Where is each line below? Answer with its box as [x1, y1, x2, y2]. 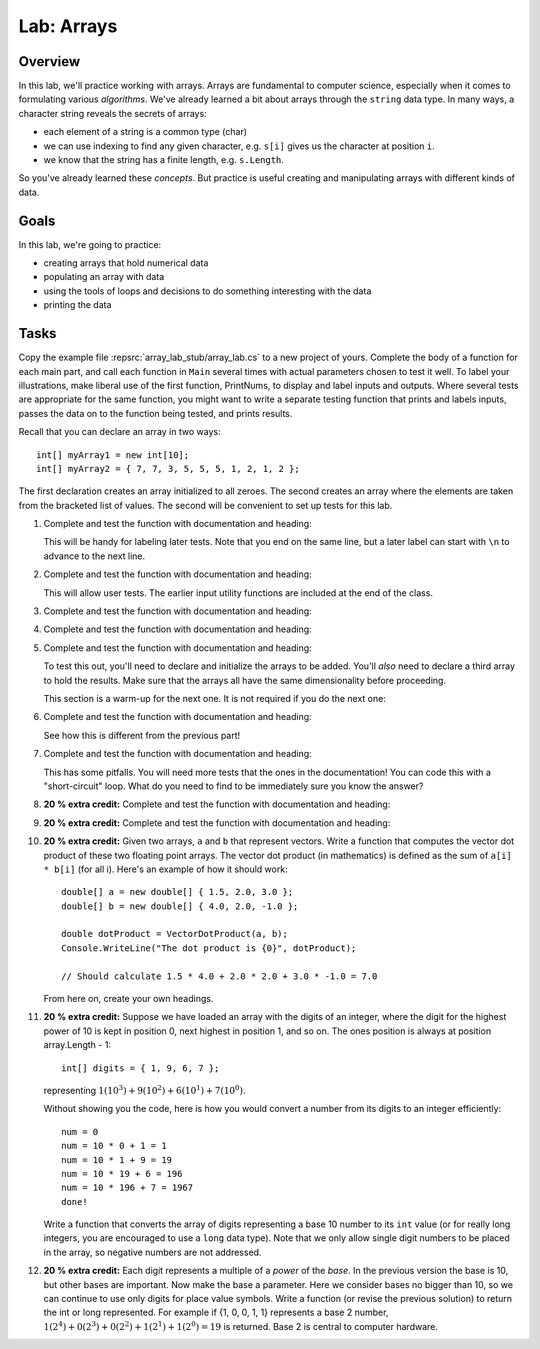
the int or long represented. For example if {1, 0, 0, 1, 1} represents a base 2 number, [43, 1306, 389, 1319]
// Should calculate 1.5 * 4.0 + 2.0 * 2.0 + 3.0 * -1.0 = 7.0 [61, 970, 378, 982]
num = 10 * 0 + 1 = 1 [61, 1140, 167, 1152]
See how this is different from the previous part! [43, 729, 241, 741]
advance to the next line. [43, 550, 146, 562]
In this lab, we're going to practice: [18, 238, 162, 250]
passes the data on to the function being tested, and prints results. [18, 407, 293, 419]
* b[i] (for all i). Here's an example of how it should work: [43, 863, 289, 875]
